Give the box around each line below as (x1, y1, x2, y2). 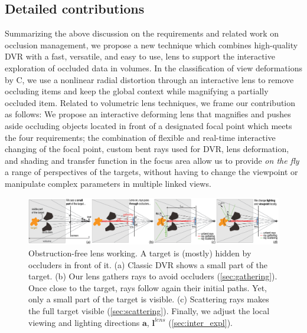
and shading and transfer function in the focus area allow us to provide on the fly (5, 154, 299, 166)
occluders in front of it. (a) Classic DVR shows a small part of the (28, 258, 267, 271)
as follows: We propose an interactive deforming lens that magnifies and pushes (5, 108, 291, 120)
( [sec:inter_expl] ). (168, 316, 233, 328)
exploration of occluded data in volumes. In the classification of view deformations (5, 61, 303, 74)
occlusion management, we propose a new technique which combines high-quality (5, 38, 298, 51)
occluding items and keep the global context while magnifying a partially (5, 85, 269, 97)
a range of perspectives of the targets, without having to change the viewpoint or (5, 166, 298, 178)
